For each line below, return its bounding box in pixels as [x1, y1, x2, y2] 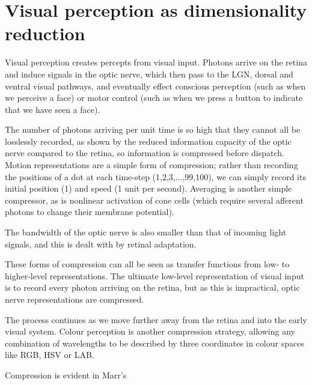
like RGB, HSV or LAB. [5, 348, 94, 361]
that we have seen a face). [5, 103, 100, 115]
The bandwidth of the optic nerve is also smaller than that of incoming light [5, 226, 287, 238]
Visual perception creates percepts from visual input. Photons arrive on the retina [5, 56, 307, 68]
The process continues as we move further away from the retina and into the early [5, 313, 307, 326]
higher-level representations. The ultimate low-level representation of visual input [5, 269, 304, 282]
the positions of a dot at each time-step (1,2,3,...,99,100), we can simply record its [5, 170, 306, 183]
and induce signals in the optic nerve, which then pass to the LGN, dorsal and [5, 67, 293, 80]
